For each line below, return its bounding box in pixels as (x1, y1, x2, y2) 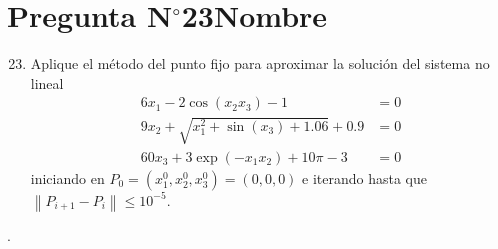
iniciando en (30, 167, 105, 188)
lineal (30, 72, 64, 93)
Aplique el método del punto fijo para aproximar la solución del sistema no (30, 53, 490, 74)
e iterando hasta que (302, 167, 427, 188)
